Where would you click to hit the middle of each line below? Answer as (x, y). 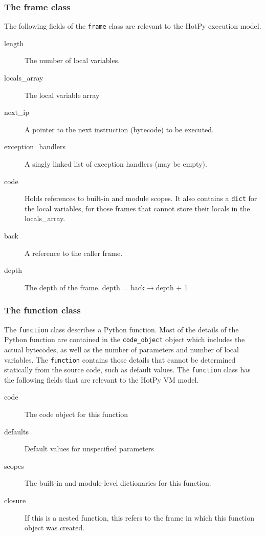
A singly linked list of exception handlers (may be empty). (116, 164)
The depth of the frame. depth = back (85, 287)
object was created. (55, 528)
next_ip (17, 112)
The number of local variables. (72, 60)
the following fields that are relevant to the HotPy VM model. (102, 379)
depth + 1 (172, 287)
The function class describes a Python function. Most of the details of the (122, 329)
